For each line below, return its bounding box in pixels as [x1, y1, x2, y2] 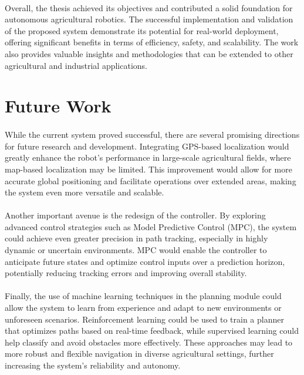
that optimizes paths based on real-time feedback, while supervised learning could [5, 324, 299, 337]
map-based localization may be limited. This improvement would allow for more [5, 162, 292, 175]
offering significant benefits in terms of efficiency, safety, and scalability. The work [5, 36, 299, 48]
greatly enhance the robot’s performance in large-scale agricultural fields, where [5, 151, 291, 164]
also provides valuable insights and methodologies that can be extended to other [5, 47, 293, 59]
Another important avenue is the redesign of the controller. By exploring [5, 209, 266, 221]
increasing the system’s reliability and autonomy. [5, 359, 181, 371]
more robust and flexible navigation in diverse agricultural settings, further [5, 347, 274, 360]
